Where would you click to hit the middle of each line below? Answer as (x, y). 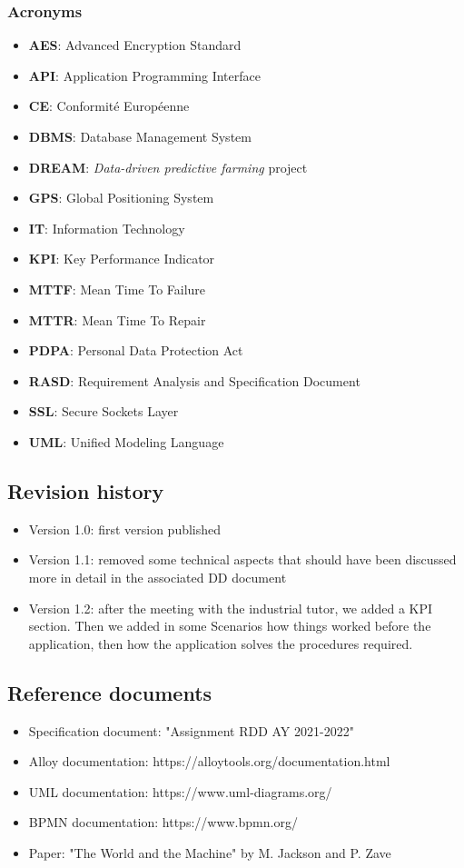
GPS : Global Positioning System (121, 198)
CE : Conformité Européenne (109, 106)
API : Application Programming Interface (144, 75)
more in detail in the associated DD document (158, 577)
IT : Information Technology (107, 228)
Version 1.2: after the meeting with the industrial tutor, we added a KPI (231, 608)
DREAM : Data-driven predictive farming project (168, 167)
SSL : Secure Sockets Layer (104, 411)
